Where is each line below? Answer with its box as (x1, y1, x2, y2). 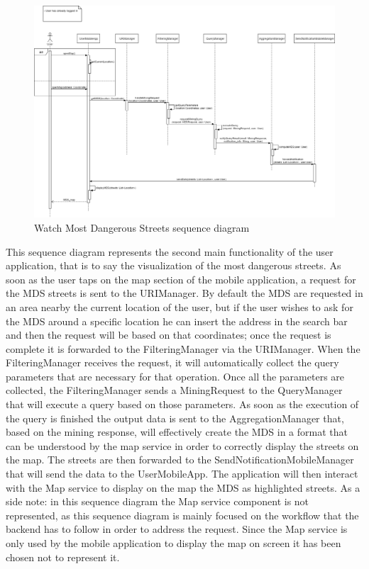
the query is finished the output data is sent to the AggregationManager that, (6, 410, 344, 425)
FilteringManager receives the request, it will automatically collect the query (6, 355, 339, 370)
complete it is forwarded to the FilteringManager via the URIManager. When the (6, 341, 360, 356)
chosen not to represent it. (6, 549, 120, 564)
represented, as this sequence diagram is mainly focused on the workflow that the (6, 507, 359, 522)
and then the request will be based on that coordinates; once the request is (6, 327, 331, 342)
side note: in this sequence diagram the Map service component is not (6, 494, 309, 509)
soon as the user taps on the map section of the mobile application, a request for (6, 271, 356, 286)
